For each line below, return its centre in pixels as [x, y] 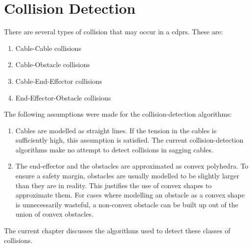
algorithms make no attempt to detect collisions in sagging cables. [114, 149]
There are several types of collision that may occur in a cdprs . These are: [114, 32]
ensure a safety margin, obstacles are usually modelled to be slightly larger [127, 176]
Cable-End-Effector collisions [59, 81]
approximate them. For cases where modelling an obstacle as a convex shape [130, 195]
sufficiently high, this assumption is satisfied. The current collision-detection [129, 140]
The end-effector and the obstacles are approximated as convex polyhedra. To [132, 166]
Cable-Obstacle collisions [53, 64]
